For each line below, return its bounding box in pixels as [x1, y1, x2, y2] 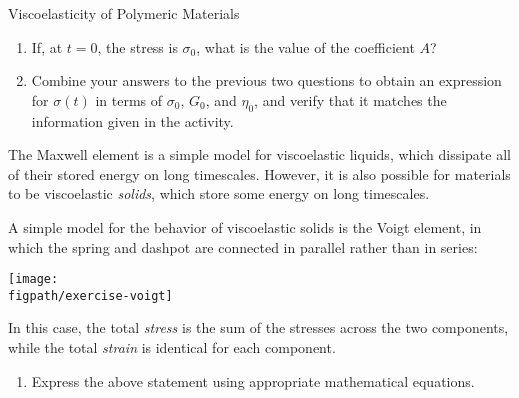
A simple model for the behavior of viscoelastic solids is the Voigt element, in [8, 216, 482, 237]
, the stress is [97, 36, 178, 57]
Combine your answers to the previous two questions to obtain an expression [31, 70, 502, 91]
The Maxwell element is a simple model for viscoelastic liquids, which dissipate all [8, 144, 511, 165]
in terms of [95, 89, 163, 110]
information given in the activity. [31, 110, 234, 131]
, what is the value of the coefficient [196, 36, 415, 57]
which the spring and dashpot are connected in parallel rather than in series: [8, 236, 478, 257]
